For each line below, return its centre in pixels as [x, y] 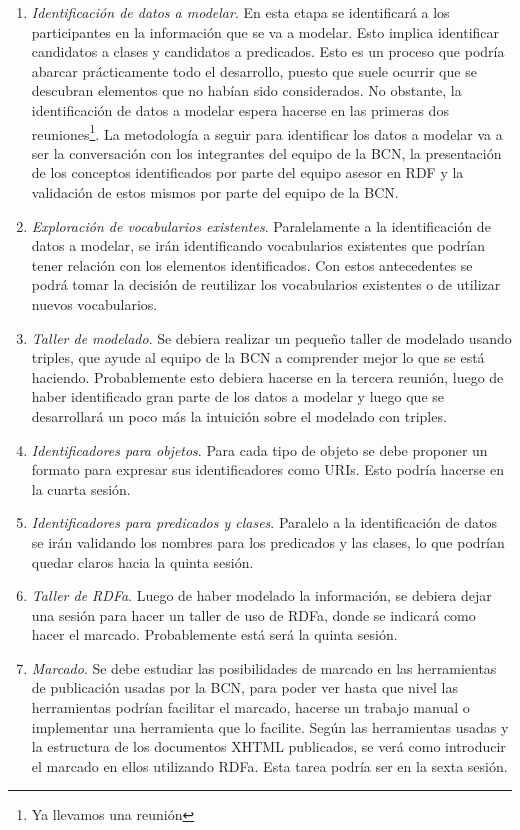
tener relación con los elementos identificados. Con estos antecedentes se [252, 264]
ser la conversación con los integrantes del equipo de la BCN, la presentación [266, 152]
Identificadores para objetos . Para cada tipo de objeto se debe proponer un [259, 449]
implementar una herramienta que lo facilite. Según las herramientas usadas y [270, 726]
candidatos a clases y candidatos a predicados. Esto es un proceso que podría [268, 51]
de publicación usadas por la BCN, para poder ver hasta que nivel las [244, 687]
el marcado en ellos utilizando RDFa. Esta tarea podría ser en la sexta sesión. [269, 765]
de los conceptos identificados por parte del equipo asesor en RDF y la [247, 172]
